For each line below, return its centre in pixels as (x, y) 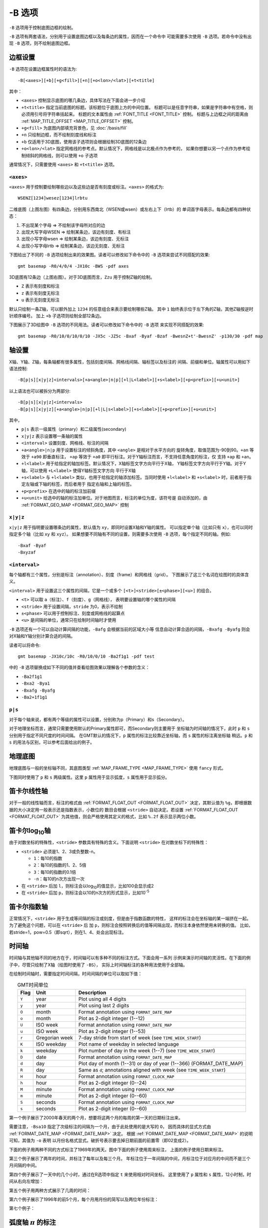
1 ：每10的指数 (48, 858)
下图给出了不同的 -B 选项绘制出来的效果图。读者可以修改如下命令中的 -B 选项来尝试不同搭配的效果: (110, 255)
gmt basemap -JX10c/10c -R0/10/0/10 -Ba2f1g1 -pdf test (86, 656)
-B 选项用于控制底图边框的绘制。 (42, 28)
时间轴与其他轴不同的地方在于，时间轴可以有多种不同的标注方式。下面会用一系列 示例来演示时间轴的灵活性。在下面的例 (130, 958)
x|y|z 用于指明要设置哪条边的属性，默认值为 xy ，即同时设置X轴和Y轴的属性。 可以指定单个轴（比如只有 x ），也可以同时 (131, 527)
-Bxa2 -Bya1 (36, 684)
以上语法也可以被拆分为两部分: (40, 391)
